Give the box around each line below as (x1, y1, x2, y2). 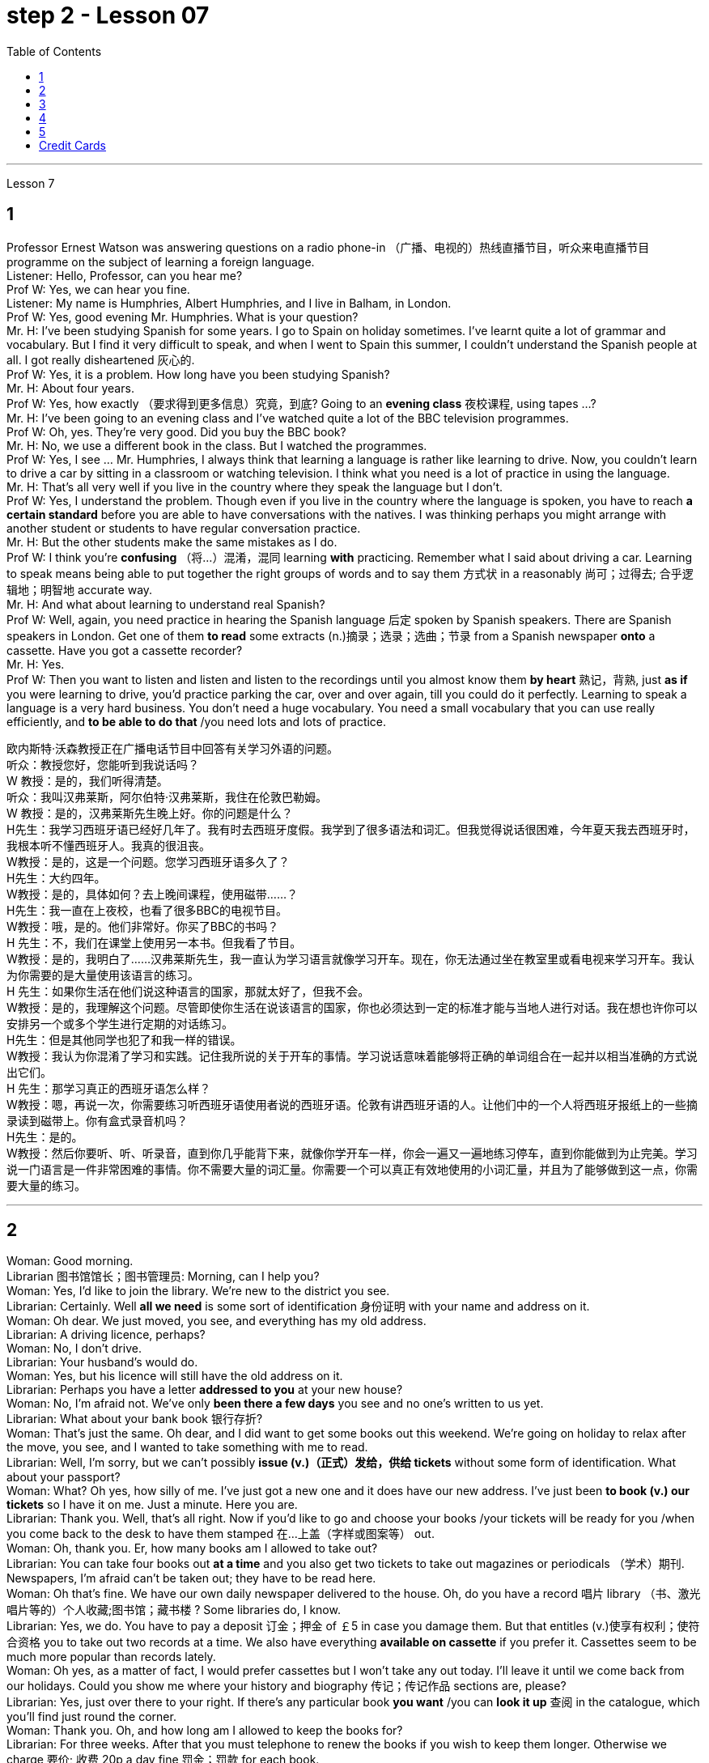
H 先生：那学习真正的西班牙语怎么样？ (6, 1081, 211, 1095)
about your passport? (6, 1470, 121, 1485)
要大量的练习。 (6, 1178, 86, 1192)
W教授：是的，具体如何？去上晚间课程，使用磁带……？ (6, 886, 298, 901)
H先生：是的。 (6, 1129, 83, 1144)
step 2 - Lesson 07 (6, 2, 210, 29)
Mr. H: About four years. (6, 380, 134, 395)
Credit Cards (39, 138, 106, 152)
